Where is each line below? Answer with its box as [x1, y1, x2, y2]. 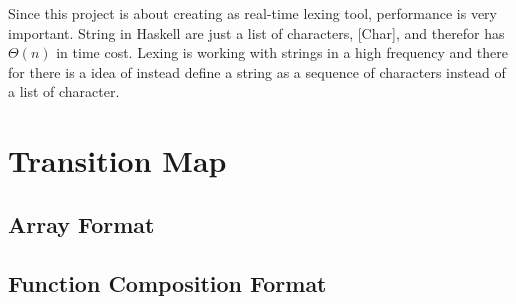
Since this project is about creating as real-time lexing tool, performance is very [8, 3, 497, 23]
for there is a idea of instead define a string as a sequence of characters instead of [8, 61, 506, 82]
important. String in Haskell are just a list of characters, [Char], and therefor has [8, 22, 505, 43]
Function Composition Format [8, 267, 327, 298]
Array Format [8, 208, 155, 239]
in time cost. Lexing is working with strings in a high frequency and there [56, 42, 509, 63]
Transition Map [8, 140, 227, 181]
